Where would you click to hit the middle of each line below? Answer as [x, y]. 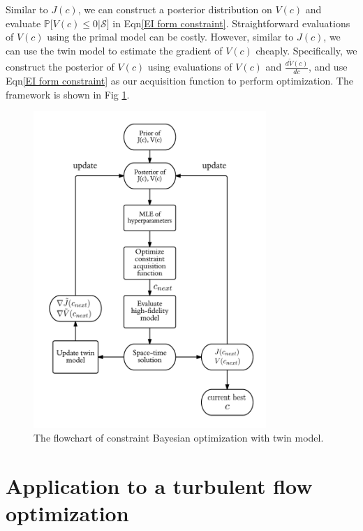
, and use [328, 67]
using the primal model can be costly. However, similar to [170, 37]
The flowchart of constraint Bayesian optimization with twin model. [179, 438]
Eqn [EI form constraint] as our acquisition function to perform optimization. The [179, 81]
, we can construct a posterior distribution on [175, 9]
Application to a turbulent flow [159, 486]
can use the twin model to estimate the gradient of [114, 50]
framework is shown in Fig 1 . [68, 94]
